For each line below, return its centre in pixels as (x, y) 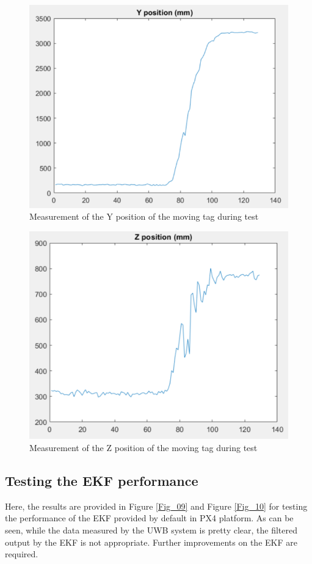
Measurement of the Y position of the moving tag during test (144, 216)
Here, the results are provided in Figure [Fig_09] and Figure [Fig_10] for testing (156, 506)
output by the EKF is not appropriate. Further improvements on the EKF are (151, 542)
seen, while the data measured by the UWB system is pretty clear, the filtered (151, 530)
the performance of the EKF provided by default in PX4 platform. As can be (149, 518)
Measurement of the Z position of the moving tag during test (143, 448)
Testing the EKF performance (102, 481)
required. (22, 554)
